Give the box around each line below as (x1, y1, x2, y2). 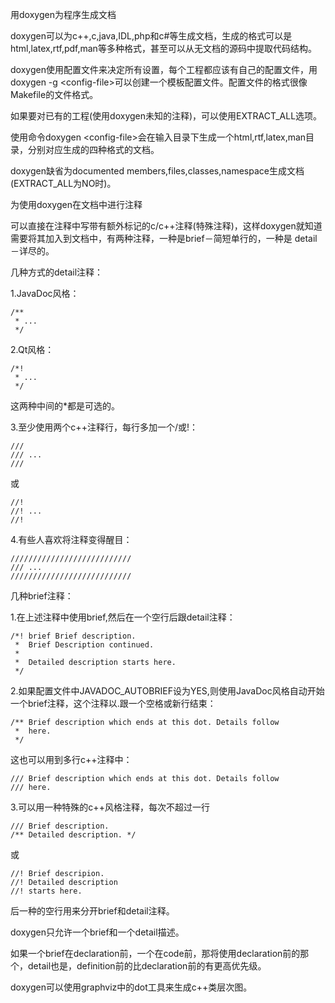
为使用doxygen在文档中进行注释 (10, 199, 143, 210)
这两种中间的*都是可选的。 (10, 400, 121, 412)
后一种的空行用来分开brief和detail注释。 (10, 905, 175, 917)
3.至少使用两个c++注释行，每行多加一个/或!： (10, 421, 198, 433)
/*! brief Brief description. (10, 631, 137, 641)
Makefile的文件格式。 (10, 89, 99, 100)
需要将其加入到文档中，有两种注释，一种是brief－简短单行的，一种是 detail (10, 233, 318, 244)
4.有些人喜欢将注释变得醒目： (10, 534, 133, 545)
